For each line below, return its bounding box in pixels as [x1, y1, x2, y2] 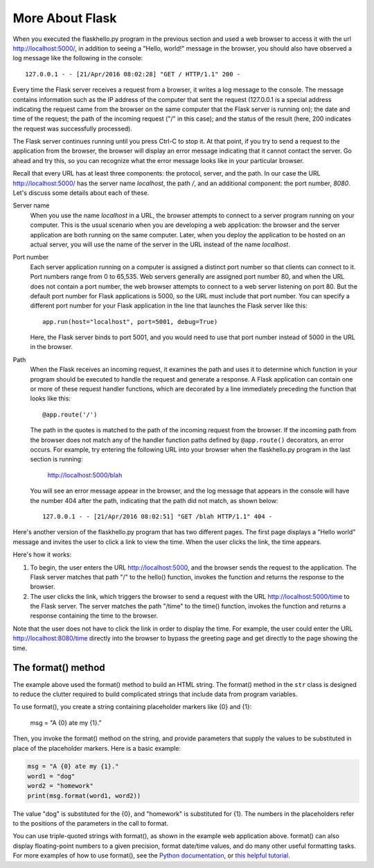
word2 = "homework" [27, 782, 93, 790]
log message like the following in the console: [12, 54, 143, 62]
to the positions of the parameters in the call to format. [12, 819, 169, 828]
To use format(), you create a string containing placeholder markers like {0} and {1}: [12, 703, 252, 711]
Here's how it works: [12, 550, 72, 559]
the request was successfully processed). [12, 124, 133, 133]
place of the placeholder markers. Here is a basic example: [12, 744, 181, 752]
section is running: [30, 455, 83, 463]
